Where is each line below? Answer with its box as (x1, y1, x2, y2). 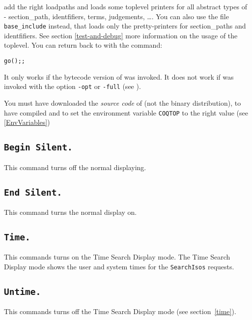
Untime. (4, 286, 41, 297)
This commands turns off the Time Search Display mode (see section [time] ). (4, 306, 236, 317)
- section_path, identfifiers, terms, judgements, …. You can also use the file (4, 11, 229, 21)
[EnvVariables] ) (4, 117, 50, 127)
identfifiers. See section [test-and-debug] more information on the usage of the (4, 30, 238, 40)
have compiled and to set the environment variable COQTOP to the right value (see (4, 107, 249, 117)
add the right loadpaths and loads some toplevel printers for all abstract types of (4, 1, 247, 11)
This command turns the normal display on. (4, 206, 137, 217)
